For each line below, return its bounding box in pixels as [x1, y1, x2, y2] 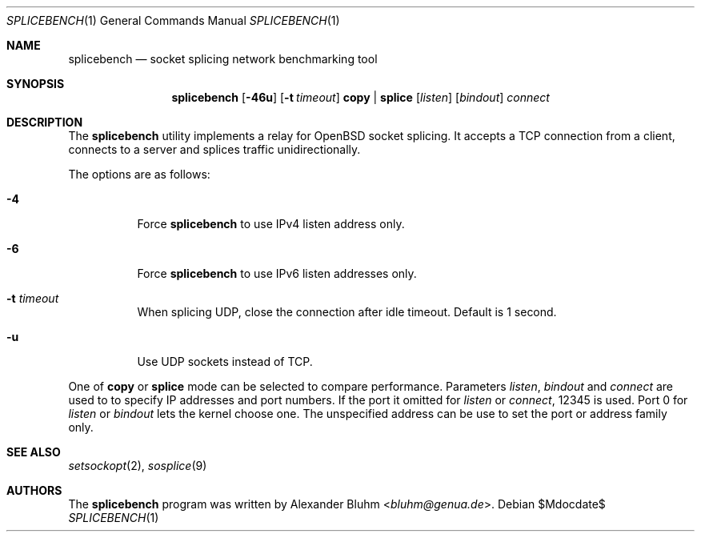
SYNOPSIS [6, 77, 65, 90]
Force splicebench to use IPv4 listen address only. [137, 217, 405, 231]
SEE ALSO [6, 445, 61, 459]
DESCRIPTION [6, 115, 83, 129]
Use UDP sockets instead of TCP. [137, 355, 313, 368]
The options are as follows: [68, 167, 210, 181]
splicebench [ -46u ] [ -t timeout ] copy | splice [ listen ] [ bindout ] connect [171, 90, 550, 104]
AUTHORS [6, 484, 62, 497]
